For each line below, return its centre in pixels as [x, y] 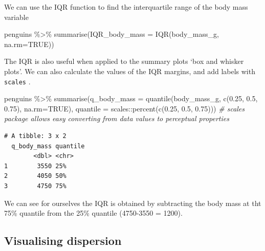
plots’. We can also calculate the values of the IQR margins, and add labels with [130, 71]
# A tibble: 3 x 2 [35, 136]
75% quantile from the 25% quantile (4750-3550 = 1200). [93, 213]
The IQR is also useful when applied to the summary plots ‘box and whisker [124, 61]
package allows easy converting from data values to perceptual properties [117, 118]
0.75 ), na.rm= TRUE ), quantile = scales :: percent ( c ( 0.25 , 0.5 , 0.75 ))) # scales [125, 108]
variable [16, 17]
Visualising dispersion [63, 241]
